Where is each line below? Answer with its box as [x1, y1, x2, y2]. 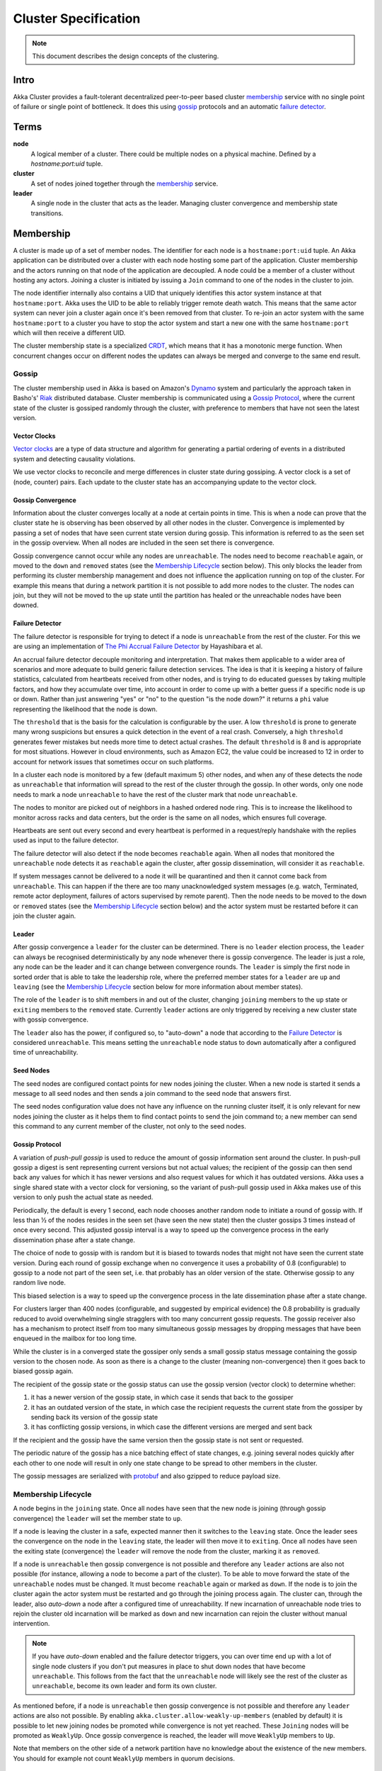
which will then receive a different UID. [13, 328, 126, 336]
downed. [13, 601, 39, 609]
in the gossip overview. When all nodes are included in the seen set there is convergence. [13, 538, 275, 547]
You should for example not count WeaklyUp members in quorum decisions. [13, 1754, 235, 1762]
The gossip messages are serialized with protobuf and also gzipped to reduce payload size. [13, 1471, 281, 1480]
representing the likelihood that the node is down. [13, 705, 158, 713]
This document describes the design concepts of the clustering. [32, 52, 219, 60]
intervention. [13, 1619, 50, 1628]
